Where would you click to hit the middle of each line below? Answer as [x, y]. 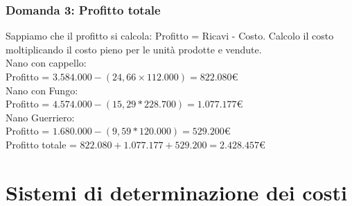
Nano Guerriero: [40, 117]
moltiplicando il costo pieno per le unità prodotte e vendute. [134, 49]
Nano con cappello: [46, 63]
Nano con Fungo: [42, 90]
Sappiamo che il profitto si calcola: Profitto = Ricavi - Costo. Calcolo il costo [170, 36]
